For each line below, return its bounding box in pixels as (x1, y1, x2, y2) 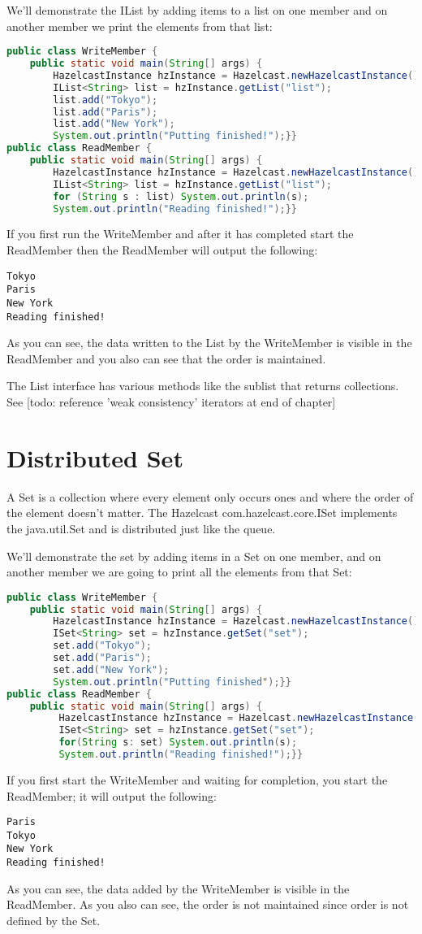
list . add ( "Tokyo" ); (53, 93, 158, 106)
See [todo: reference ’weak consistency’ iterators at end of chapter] (6, 393, 336, 411)
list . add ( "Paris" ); (53, 106, 158, 118)
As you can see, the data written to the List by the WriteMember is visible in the (6, 334, 412, 351)
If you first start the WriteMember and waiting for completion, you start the (6, 771, 388, 788)
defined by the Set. (6, 911, 101, 928)
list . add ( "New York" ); (53, 118, 175, 130)
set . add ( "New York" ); (53, 663, 170, 676)
